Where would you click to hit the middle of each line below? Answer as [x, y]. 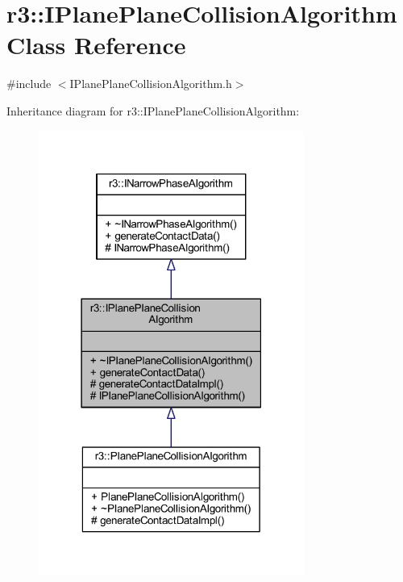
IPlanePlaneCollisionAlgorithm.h [151, 84]
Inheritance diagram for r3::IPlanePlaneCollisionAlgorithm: [153, 110]
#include [29, 84]
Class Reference [96, 45]
